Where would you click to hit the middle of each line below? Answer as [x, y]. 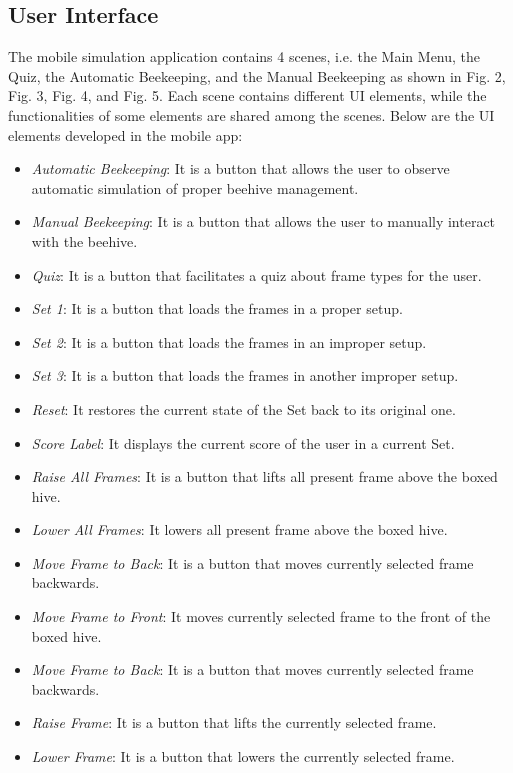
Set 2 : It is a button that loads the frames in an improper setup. [229, 341]
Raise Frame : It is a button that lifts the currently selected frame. [234, 722]
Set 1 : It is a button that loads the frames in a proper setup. [217, 308]
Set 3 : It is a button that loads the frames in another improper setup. [245, 375]
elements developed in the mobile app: [125, 134]
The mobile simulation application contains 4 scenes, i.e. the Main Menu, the [244, 56]
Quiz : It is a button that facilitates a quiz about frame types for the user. [256, 274]
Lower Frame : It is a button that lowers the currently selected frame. [243, 756]
